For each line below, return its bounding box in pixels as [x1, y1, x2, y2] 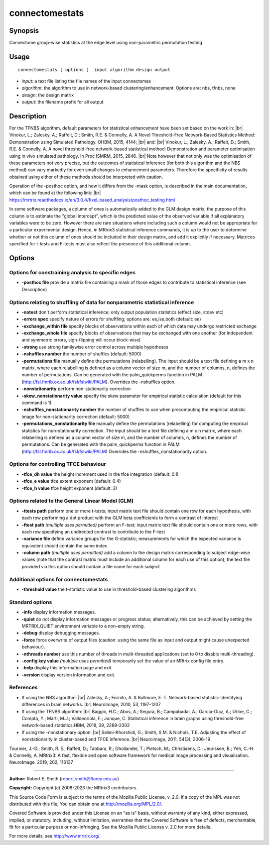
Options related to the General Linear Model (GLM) [9, 498, 134, 505]
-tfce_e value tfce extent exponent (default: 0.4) [21, 478, 122, 484]
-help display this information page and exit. [21, 665, 113, 671]
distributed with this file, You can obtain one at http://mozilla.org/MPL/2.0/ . [9, 801, 163, 807]
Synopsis [9, 26, 39, 35]
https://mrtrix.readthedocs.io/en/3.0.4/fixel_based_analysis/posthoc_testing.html [9, 197, 175, 203]
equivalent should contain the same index [21, 542, 107, 548]
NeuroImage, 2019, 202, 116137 [9, 759, 73, 765]
